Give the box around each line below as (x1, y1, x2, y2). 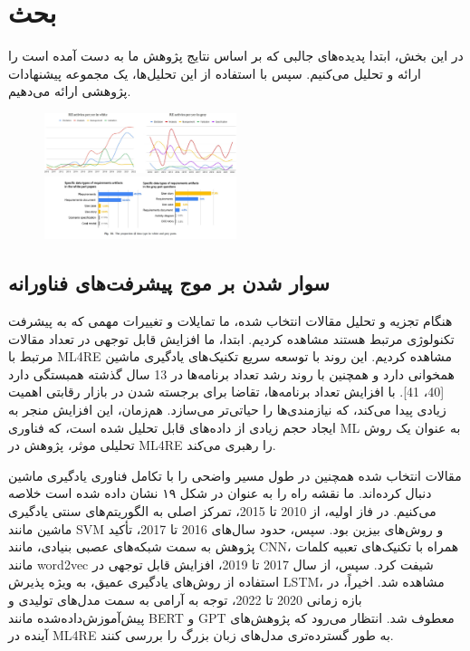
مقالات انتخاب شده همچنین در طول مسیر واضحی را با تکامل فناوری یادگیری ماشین (8, 465, 462, 484)
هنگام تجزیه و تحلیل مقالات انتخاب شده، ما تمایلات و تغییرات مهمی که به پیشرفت (8, 311, 453, 330)
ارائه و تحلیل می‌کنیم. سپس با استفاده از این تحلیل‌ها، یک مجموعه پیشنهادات (8, 63, 421, 82)
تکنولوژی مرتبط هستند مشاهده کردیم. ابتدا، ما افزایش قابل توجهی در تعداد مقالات (8, 329, 455, 348)
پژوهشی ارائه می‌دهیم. (8, 81, 131, 101)
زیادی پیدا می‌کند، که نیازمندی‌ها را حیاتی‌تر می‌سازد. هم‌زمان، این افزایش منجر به (8, 400, 446, 419)
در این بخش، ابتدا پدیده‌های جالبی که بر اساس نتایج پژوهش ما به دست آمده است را (8, 46, 464, 65)
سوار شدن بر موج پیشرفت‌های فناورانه (8, 269, 330, 297)
